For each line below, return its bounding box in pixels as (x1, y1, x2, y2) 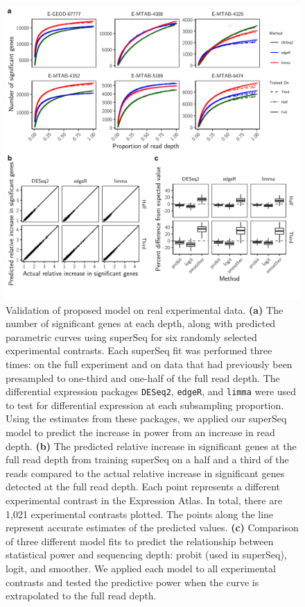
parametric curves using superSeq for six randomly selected (6, 329, 257, 344)
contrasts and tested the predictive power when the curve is (6, 574, 259, 589)
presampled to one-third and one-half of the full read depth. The (6, 370, 280, 385)
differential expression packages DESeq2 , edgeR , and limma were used (6, 384, 297, 399)
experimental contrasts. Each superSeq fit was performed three (6, 343, 272, 358)
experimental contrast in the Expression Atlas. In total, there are (6, 492, 282, 507)
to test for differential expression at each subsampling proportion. (6, 397, 284, 412)
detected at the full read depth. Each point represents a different (6, 479, 281, 494)
